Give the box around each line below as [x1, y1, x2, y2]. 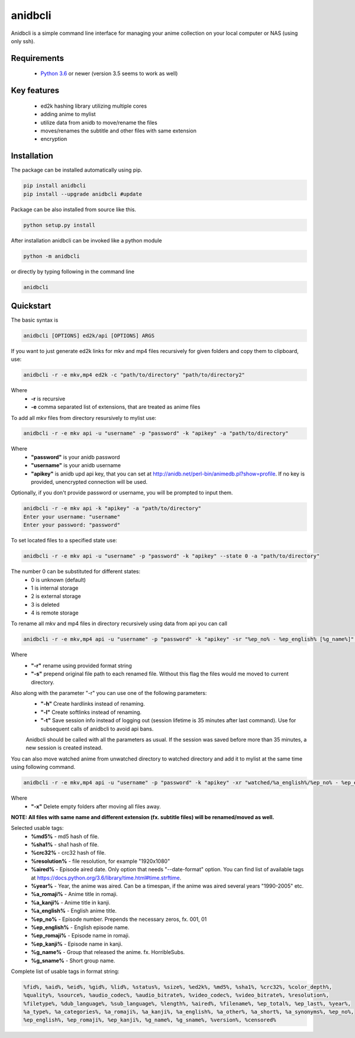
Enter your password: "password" [23, 522, 121, 529]
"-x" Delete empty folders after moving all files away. [31, 803, 161, 810]
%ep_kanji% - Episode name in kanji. [31, 940, 123, 948]
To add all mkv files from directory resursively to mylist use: [11, 414, 157, 421]
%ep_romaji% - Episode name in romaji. [31, 932, 130, 939]
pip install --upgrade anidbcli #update [23, 190, 142, 198]
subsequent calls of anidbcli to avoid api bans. [40, 725, 154, 732]
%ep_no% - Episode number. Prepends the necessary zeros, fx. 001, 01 [31, 916, 207, 923]
